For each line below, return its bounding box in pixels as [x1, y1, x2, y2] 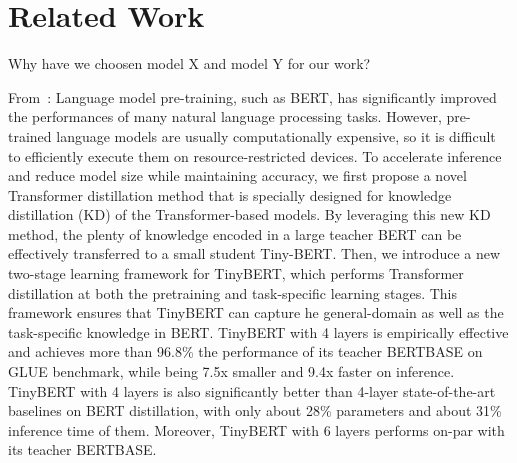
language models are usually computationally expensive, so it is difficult [56, 125, 496, 146]
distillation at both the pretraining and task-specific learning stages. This [8, 282, 458, 303]
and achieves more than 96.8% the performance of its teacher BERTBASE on [8, 341, 483, 362]
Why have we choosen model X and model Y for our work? [8, 53, 371, 74]
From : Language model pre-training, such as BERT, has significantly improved [8, 86, 497, 107]
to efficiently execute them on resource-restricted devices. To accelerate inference [8, 145, 502, 166]
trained [8, 125, 52, 146]
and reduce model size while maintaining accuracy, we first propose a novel [8, 165, 467, 186]
